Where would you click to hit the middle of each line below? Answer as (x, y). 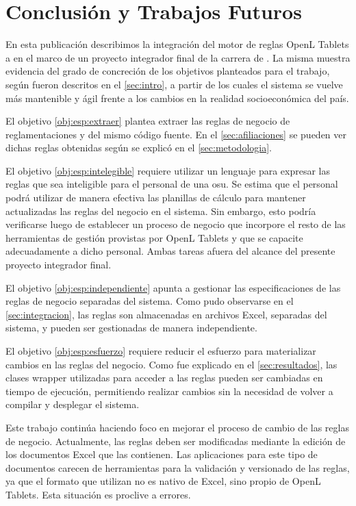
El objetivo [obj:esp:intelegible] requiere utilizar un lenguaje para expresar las (168, 170)
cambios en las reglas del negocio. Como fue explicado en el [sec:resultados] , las (171, 364)
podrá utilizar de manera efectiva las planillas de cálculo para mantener (156, 198)
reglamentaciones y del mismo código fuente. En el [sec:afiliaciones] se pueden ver (176, 134)
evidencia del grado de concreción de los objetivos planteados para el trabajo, (168, 71)
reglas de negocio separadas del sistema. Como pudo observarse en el (150, 301)
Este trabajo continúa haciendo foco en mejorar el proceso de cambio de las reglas (177, 427)
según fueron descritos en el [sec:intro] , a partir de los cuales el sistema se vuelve (174, 84)
